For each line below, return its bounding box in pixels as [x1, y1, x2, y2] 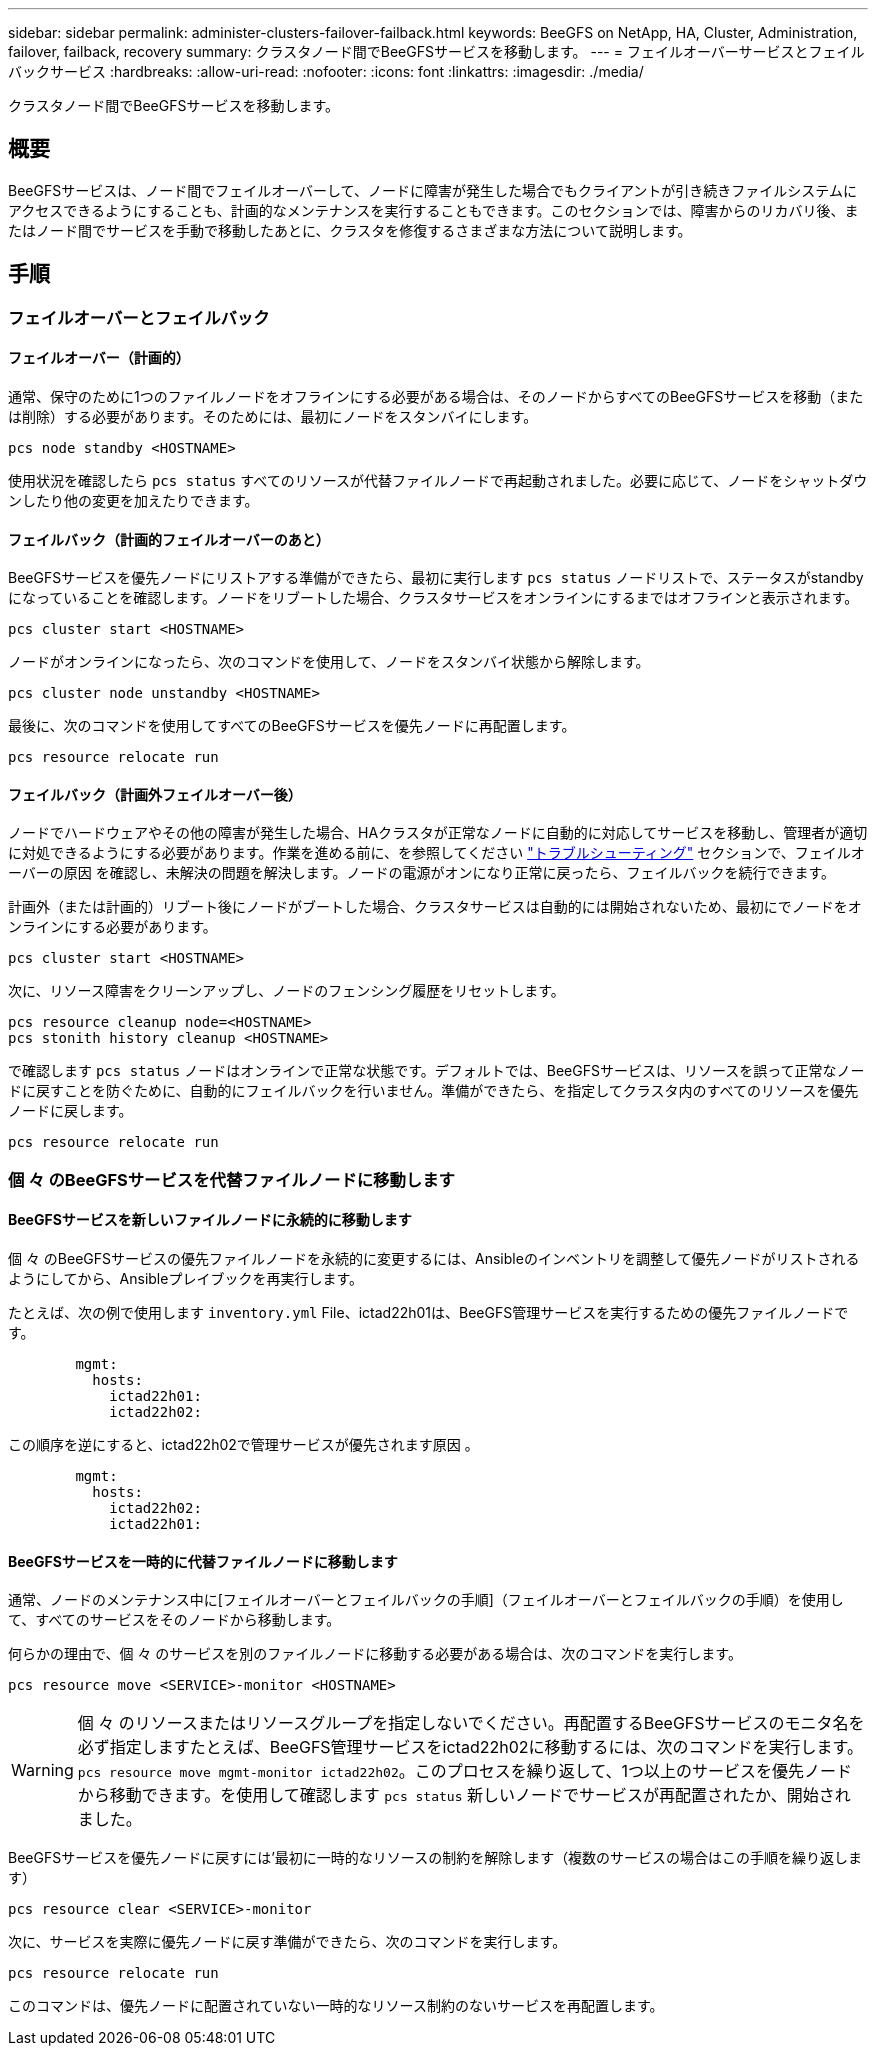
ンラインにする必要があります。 [8, 918, 217, 936]
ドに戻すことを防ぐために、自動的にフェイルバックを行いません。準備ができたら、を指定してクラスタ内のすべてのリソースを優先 [8, 1082, 859, 1100]
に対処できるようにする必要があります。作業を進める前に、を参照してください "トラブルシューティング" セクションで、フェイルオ [8, 844, 865, 862]
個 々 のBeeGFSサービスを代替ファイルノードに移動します [8, 1169, 455, 1190]
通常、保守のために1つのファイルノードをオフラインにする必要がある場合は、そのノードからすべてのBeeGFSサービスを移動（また [8, 387, 864, 405]
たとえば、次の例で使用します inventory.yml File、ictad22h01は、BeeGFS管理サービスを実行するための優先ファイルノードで [8, 1303, 849, 1321]
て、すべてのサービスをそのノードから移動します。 [8, 1611, 341, 1629]
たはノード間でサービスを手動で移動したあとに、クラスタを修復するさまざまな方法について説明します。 [8, 221, 692, 239]
